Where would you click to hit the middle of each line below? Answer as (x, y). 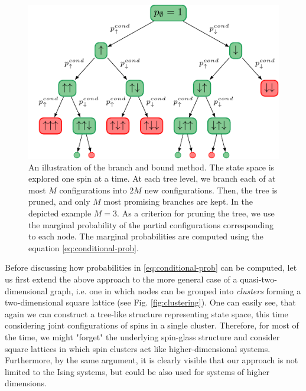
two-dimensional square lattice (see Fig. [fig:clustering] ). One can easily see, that (150, 302)
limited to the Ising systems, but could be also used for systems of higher (137, 371)
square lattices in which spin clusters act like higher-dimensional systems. (138, 348)
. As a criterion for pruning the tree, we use (196, 213)
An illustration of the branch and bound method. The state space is (152, 167)
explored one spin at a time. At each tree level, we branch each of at (152, 178)
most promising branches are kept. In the (178, 201)
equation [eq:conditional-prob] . (84, 247)
